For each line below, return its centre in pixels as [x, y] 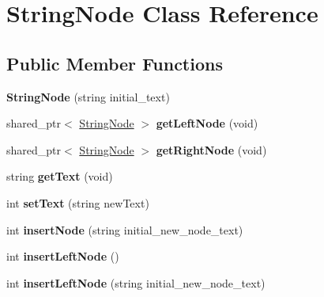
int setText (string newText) [78, 202]
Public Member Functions [115, 63]
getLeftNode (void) [207, 123]
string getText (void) [60, 176]
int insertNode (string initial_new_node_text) [125, 229]
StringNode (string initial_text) [88, 96]
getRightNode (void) [211, 149]
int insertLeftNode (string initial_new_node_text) [136, 282]
